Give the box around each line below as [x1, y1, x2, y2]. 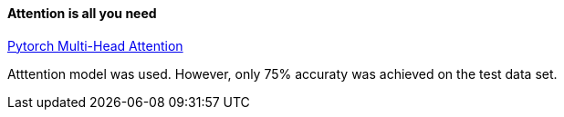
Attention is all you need [7, 5, 157, 21]
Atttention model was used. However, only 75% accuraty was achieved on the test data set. [7, 65, 558, 82]
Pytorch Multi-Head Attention [7, 37, 183, 54]
